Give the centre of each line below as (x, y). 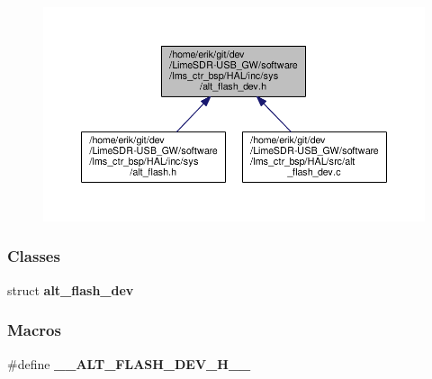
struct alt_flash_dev (71, 289)
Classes (34, 256)
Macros (34, 330)
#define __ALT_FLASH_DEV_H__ (129, 363)
